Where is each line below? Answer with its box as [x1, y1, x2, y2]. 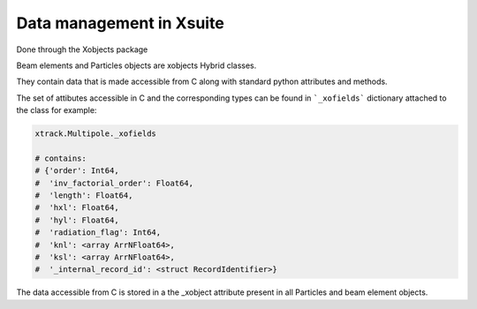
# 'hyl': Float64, [34, 215, 119, 225]
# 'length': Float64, [34, 191, 133, 200]
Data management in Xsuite [16, 13, 224, 33]
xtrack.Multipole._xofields [34, 129, 156, 139]
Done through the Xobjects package [16, 44, 148, 55]
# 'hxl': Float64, [34, 203, 119, 213]
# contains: [34, 153, 87, 163]
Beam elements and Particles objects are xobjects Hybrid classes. [16, 60, 257, 71]
